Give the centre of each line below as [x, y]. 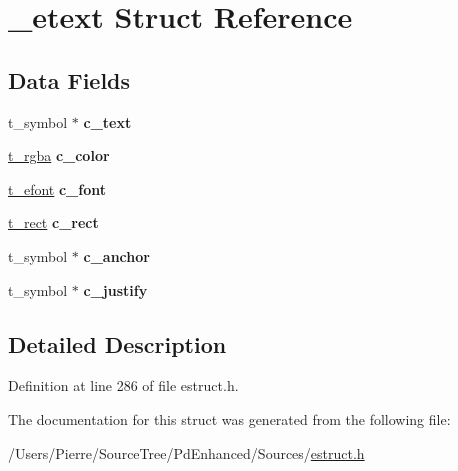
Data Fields [69, 79]
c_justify [115, 289]
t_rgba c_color [59, 155]
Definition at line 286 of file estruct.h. [123, 385]
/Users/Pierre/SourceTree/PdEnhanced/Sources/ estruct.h [186, 452]
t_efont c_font [57, 188]
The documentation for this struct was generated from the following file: [229, 418]
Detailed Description [117, 343]
